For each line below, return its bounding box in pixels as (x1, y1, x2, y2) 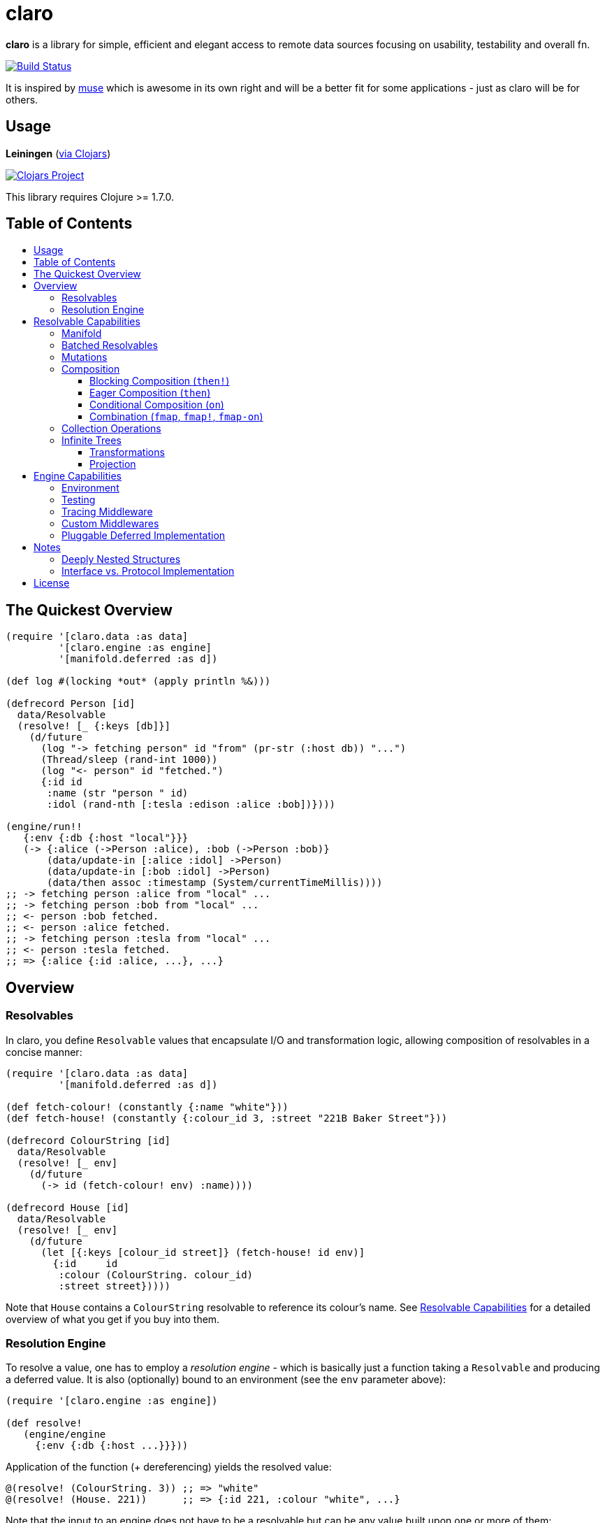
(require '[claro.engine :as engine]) (6, 1395, 218, 1407)
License (34, 577, 70, 589)
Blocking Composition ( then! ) (89, 375, 230, 387)
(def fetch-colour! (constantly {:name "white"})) (6, 1101, 289, 1113)
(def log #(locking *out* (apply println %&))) (6, 675, 271, 687)
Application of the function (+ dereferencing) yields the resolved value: (6, 1461, 332, 1473)
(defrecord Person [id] (6, 698, 136, 710)
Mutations (61, 351, 108, 364)
